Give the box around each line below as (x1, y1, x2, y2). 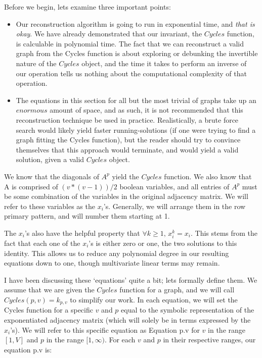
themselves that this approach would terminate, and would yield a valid (16, 144, 239, 155)
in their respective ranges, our (163, 334, 256, 345)
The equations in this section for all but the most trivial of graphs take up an (16, 94, 256, 105)
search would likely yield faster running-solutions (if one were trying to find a (16, 124, 256, 135)
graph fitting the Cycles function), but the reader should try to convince (16, 134, 241, 145)
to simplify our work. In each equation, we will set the (70, 294, 238, 304)
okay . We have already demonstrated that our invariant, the (16, 28, 202, 39)
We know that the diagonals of (4, 171, 99, 181)
